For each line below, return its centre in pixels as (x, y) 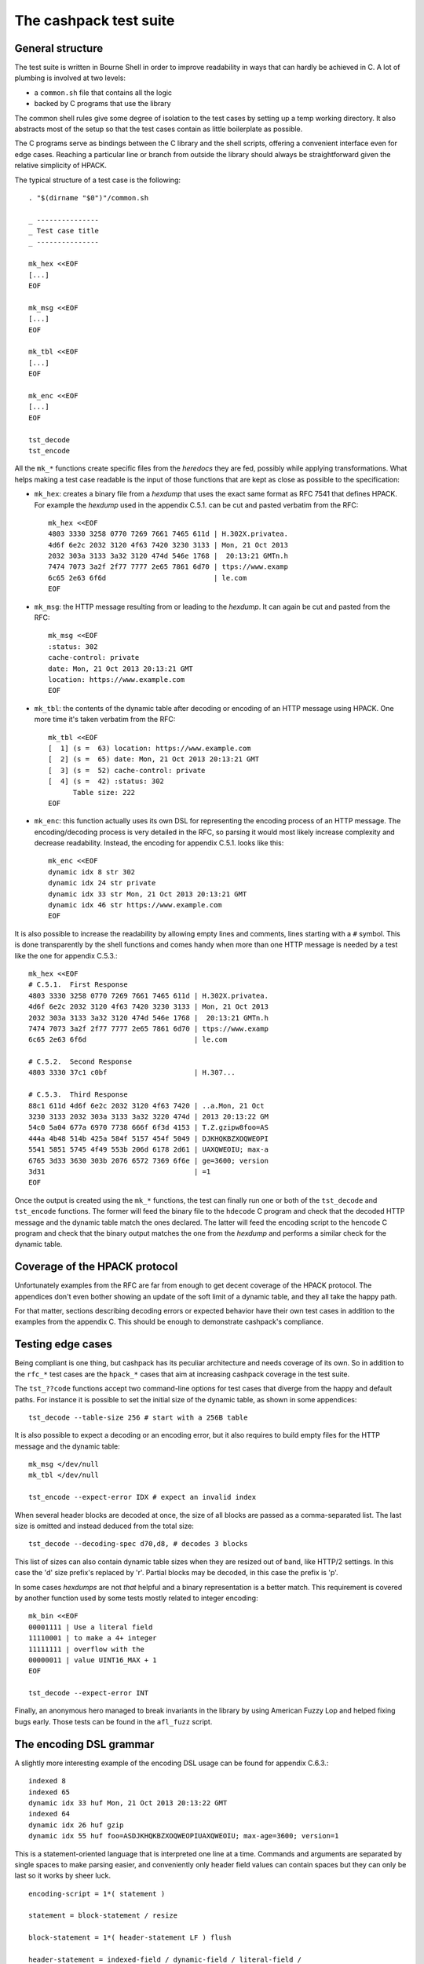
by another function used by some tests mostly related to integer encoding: (136, 1598)
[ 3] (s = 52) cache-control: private (127, 770)
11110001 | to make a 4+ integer (93, 1638)
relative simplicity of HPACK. (61, 166)
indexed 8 (47, 1781)
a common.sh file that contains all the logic (103, 92)
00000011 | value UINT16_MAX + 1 (93, 1660)
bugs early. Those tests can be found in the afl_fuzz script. (113, 1721)
